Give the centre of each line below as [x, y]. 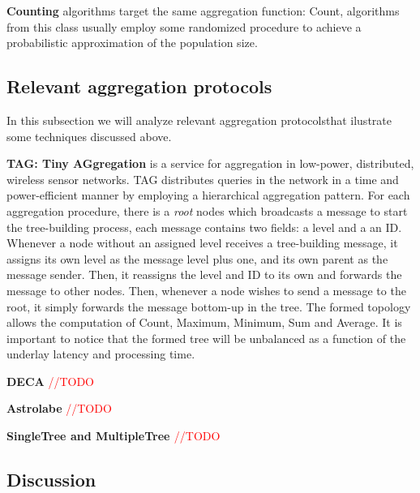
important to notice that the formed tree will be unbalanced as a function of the [206, 338]
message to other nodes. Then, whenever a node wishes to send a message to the [206, 290]
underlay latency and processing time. [101, 354]
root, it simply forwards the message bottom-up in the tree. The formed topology [209, 306]
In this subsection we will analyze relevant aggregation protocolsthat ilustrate [199, 120]
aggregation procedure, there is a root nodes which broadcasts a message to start [207, 210]
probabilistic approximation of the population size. [132, 43]
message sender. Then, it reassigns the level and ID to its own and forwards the [204, 274]
